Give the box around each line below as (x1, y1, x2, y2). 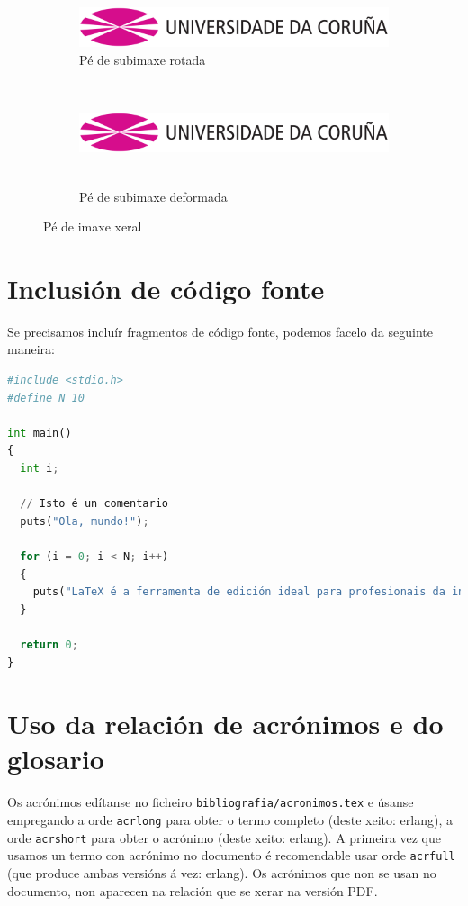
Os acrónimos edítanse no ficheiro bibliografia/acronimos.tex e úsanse (7, 793, 414, 811)
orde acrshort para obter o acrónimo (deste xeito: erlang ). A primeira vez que (7, 828, 441, 847)
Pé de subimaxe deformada (79, 186, 228, 205)
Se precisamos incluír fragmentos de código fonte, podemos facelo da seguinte (7, 322, 433, 340)
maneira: (7, 340, 55, 358)
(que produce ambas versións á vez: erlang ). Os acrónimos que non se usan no (7, 864, 436, 883)
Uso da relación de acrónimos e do (7, 705, 444, 742)
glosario (7, 740, 104, 777)
